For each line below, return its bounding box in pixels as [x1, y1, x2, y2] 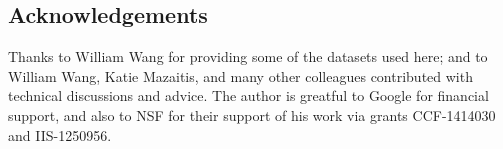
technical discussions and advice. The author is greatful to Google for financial [8, 85, 489, 106]
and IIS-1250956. [8, 124, 112, 145]
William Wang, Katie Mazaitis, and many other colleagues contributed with [8, 65, 473, 86]
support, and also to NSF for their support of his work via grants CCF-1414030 [8, 104, 496, 125]
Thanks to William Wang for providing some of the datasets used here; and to [8, 46, 488, 67]
